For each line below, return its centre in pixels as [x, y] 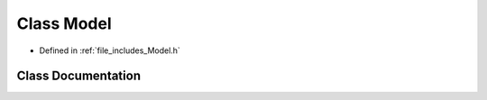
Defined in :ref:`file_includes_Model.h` [110, 50]
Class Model [64, 23]
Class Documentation [79, 76]
